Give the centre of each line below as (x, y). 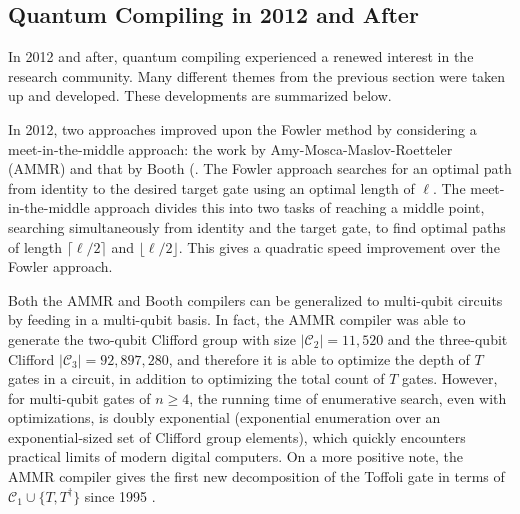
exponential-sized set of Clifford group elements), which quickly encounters (237, 436)
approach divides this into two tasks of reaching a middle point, (289, 207)
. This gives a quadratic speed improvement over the (339, 246)
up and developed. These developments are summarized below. (200, 95)
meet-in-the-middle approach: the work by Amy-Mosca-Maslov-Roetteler (230, 148)
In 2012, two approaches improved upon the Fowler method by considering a (242, 128)
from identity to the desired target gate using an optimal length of (211, 187)
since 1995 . (120, 495)
